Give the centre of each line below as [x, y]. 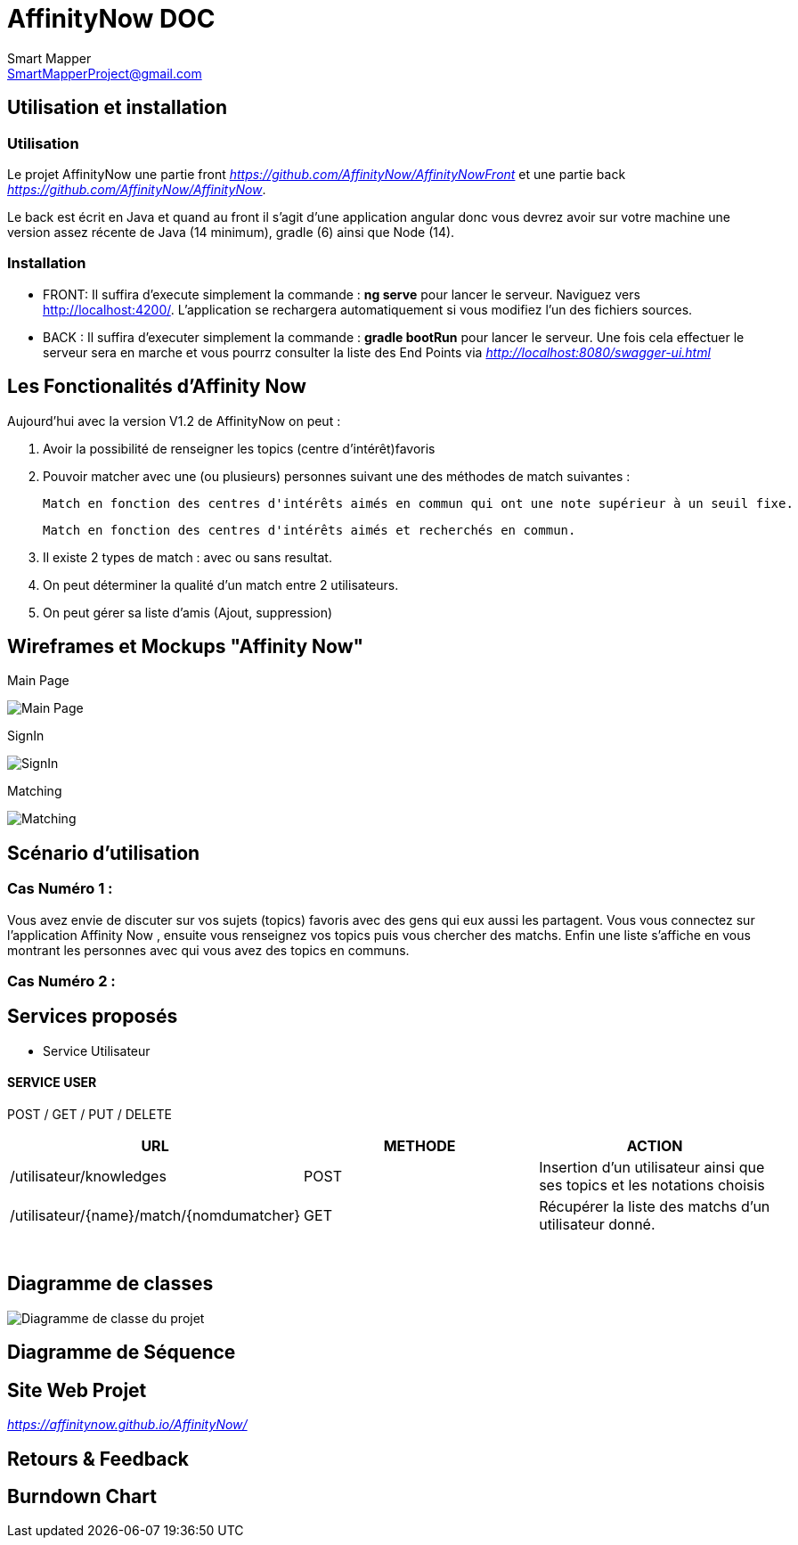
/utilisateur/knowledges [88, 1177]
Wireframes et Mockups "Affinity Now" [186, 646]
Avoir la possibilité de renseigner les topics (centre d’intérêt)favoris [239, 448]
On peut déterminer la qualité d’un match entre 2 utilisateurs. [221, 584]
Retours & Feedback [98, 1459]
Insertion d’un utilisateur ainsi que [652, 1168]
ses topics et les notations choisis [652, 1185]
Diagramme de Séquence [122, 1353]
